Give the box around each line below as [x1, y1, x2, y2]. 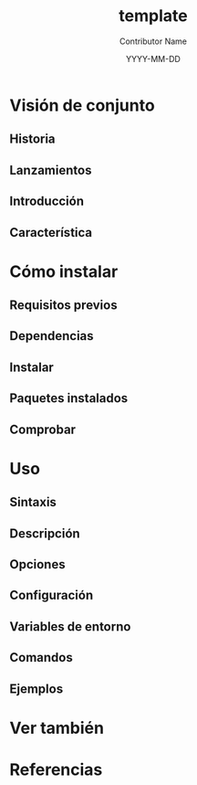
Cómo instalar [9, 261, 119, 281]
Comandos [9, 650, 73, 665]
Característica [9, 225, 93, 240]
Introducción [9, 194, 85, 209]
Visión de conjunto [9, 95, 155, 115]
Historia [9, 132, 57, 147]
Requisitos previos [9, 298, 118, 313]
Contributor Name [119, 36, 187, 47]
